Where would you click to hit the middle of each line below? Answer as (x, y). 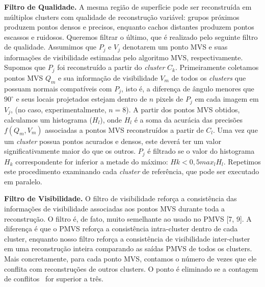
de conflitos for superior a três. (54, 279)
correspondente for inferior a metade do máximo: (92, 161)
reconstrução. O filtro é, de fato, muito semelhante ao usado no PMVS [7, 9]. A (128, 218)
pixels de (169, 99)
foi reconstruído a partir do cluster (111, 67)
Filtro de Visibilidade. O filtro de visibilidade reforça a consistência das (121, 198)
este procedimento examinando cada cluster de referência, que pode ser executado (132, 171)
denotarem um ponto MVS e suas (175, 47)
